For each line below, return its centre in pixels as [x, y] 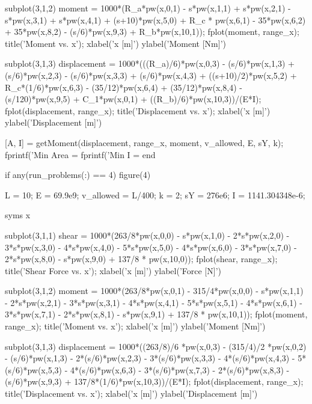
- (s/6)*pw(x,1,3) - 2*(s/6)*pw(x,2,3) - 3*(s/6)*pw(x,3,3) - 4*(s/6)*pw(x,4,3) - [150, 358]
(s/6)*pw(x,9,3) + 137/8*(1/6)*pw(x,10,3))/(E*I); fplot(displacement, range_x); [154, 381]
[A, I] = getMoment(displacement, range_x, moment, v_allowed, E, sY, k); [144, 142]
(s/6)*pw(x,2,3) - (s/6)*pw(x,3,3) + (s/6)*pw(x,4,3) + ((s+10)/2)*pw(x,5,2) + [151, 75]
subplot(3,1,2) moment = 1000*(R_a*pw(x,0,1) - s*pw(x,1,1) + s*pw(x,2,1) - [148, 8]
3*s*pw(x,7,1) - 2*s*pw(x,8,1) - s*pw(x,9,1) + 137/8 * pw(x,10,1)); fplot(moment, [156, 314]
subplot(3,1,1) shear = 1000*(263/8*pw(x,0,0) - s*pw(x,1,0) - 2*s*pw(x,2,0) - [147, 235]
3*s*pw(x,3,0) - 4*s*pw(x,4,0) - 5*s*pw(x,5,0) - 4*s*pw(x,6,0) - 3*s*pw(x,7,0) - [151, 247]
